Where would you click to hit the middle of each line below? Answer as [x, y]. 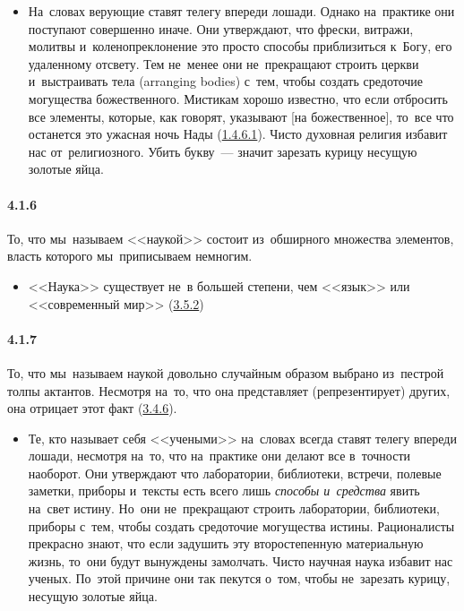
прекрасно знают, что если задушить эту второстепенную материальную [226, 543]
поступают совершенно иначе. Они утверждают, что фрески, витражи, [221, 28]
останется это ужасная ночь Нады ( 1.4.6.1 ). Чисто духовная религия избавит [238, 134]
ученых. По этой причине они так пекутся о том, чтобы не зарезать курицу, [239, 578]
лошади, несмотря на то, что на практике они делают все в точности [219, 456]
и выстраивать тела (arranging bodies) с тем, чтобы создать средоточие [226, 81]
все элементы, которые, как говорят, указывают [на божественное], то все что [241, 116]
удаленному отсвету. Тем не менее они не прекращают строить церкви [223, 63]
